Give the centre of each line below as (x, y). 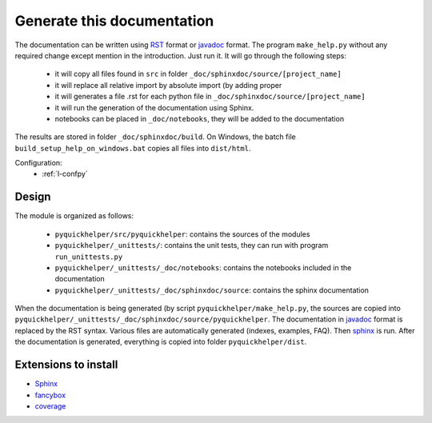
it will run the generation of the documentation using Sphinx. (154, 107)
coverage (50, 406)
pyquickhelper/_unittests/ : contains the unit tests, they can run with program (192, 245)
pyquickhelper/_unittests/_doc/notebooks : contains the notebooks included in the (203, 267)
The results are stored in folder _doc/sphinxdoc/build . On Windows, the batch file (155, 137)
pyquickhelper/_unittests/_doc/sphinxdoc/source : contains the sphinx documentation (212, 290)
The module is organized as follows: (74, 216)
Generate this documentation (114, 21)
